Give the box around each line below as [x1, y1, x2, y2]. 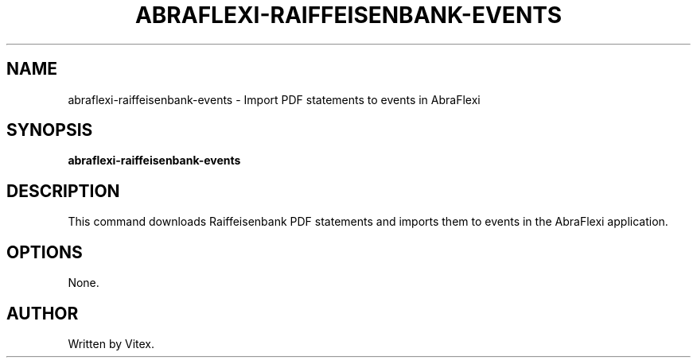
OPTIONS [6, 242, 83, 262]
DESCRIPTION [6, 180, 120, 201]
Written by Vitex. [68, 336, 155, 350]
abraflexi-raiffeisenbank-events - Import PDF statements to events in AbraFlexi [68, 92, 481, 106]
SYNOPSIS [6, 120, 93, 141]
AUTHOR [6, 303, 79, 323]
